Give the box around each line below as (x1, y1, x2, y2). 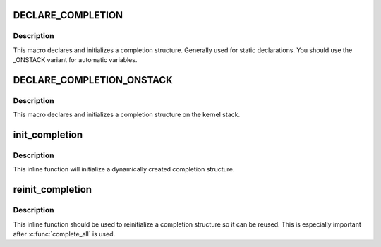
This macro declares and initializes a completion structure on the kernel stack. (13, 110, 240, 119)
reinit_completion (13, 183, 92, 195)
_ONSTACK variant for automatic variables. (13, 56, 138, 64)
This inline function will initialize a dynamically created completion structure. (13, 165, 236, 174)
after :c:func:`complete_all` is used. (13, 230, 116, 239)
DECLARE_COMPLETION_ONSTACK (13, 74, 173, 86)
